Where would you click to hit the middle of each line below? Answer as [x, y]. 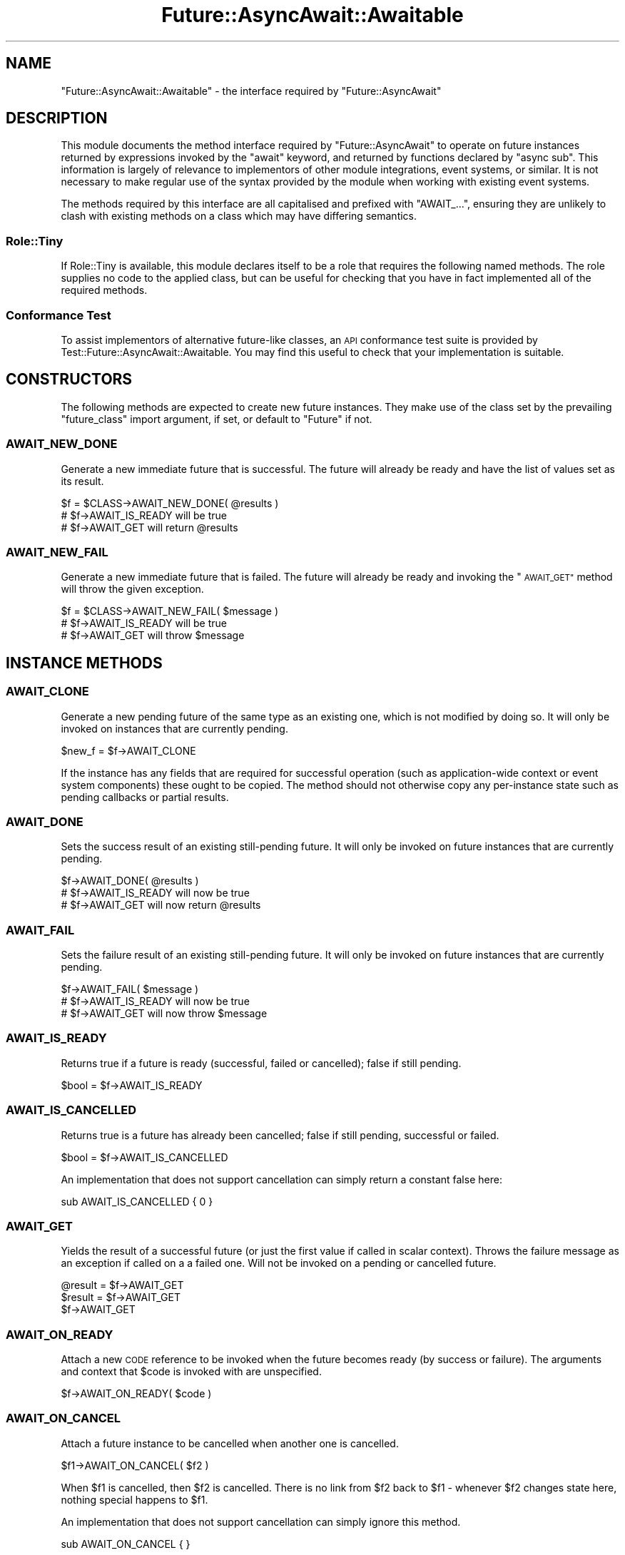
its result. [82, 481]
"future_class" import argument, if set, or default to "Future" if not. [217, 419]
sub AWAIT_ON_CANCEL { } [126, 1544]
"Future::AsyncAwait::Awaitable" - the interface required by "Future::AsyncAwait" [251, 91]
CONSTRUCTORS [69, 379]
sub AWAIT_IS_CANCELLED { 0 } [137, 1201]
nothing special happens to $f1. [134, 1499]
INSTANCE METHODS [84, 663]
